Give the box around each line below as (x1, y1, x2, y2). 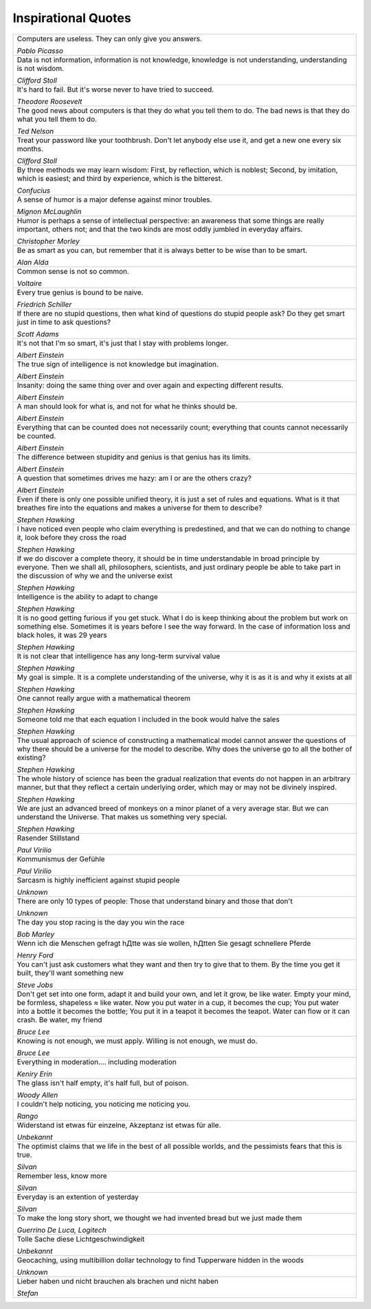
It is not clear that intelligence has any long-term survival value (16, 651, 221, 660)
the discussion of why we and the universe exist (16, 571, 173, 581)
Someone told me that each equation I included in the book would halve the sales (16, 714, 280, 724)
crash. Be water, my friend (16, 1015, 102, 1024)
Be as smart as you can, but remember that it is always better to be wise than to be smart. (16, 245, 308, 255)
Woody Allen (16, 1090, 58, 1100)
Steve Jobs (16, 980, 54, 990)
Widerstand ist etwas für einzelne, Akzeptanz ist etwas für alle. (16, 1120, 221, 1129)
